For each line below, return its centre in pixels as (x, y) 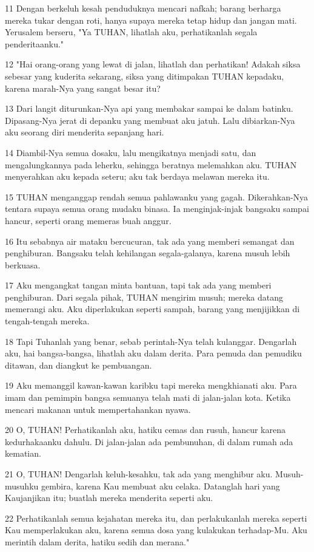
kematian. (23, 453)
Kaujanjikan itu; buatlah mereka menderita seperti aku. (109, 498)
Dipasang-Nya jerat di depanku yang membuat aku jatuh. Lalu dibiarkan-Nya (150, 120)
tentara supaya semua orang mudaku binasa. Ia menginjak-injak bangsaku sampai (157, 209)
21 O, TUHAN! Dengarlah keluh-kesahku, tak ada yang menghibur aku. (139, 474)
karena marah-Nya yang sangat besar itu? (83, 88)
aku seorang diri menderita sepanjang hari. (85, 132)
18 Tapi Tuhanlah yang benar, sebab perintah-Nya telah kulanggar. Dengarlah (151, 341)
